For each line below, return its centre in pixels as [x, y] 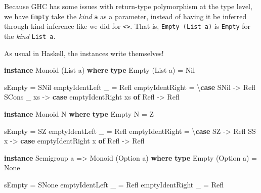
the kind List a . [30, 36]
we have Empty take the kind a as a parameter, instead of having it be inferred [125, 16]
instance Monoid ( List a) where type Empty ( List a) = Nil [100, 70]
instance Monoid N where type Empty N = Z [79, 113]
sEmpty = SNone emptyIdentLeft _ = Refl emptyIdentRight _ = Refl [114, 184]
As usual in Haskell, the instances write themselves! [84, 53]
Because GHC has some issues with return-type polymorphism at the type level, [128, 6]
